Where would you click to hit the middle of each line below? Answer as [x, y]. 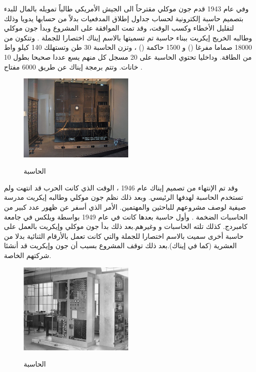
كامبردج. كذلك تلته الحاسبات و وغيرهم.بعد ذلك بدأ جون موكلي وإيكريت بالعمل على [126, 226]
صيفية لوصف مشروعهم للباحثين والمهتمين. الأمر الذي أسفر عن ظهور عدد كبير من [125, 207]
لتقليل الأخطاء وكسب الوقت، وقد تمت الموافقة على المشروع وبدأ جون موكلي [119, 28]
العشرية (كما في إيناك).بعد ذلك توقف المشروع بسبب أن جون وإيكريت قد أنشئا [120, 245]
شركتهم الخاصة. [28, 255]
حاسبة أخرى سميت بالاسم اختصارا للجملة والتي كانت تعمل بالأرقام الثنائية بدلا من [124, 236]
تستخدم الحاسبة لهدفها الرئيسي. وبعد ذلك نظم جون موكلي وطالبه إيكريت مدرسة [124, 197]
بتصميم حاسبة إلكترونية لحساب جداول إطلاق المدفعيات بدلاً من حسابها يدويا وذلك [124, 18]
